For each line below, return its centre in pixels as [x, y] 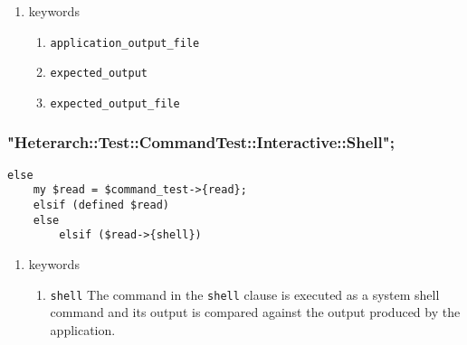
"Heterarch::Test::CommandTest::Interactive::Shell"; [201, 142]
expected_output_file [115, 103]
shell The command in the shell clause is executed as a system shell [245, 294]
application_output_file [125, 43]
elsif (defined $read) [101, 205]
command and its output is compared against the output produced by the [255, 312]
